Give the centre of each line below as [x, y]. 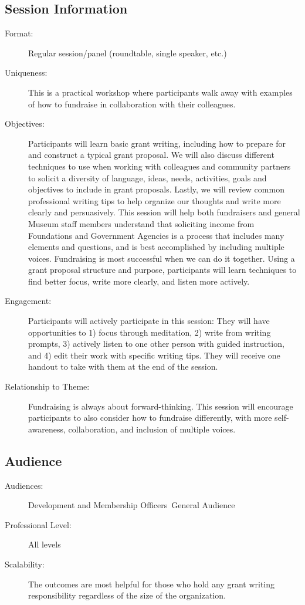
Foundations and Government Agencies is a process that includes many [156, 235]
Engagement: [28, 301]
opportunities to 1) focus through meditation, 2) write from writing [150, 332]
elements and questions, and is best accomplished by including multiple [156, 247]
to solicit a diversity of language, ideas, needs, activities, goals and [148, 178]
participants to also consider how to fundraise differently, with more [150, 418]
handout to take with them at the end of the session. [123, 366]
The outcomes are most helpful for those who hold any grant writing [151, 584]
